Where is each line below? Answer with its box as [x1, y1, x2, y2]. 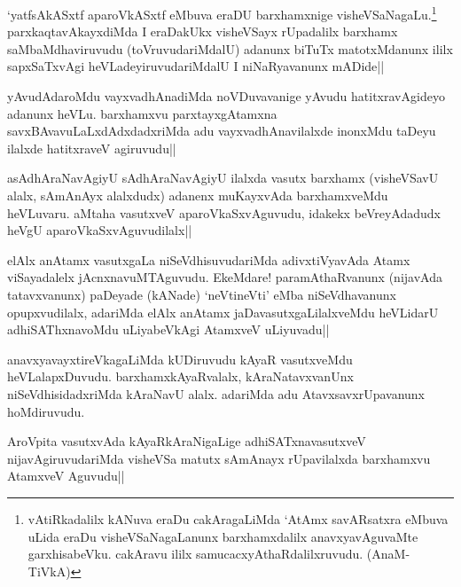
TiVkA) [27, 561, 71, 580]
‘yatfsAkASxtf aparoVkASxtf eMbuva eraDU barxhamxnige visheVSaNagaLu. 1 [7, 3, 437, 23]
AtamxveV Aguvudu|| [7, 466, 125, 485]
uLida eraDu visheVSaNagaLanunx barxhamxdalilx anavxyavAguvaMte [27, 527, 418, 545]
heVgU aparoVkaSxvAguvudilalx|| [7, 221, 192, 239]
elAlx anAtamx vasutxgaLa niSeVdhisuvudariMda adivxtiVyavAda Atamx [7, 250, 410, 269]
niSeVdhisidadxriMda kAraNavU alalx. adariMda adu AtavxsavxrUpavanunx [7, 384, 425, 403]
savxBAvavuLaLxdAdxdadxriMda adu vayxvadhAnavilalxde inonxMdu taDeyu [7, 121, 436, 140]
